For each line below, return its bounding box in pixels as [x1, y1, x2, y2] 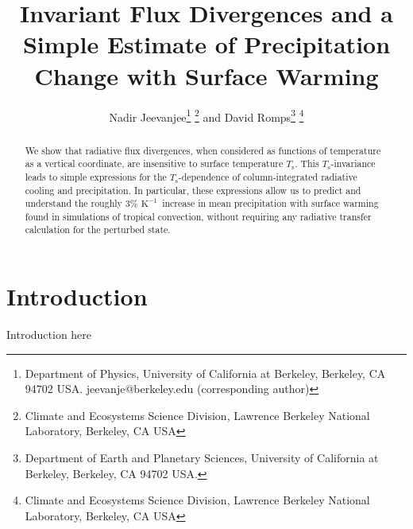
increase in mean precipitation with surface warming [162, 196, 379, 210]
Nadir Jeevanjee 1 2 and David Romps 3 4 [109, 106, 304, 125]
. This [295, 157, 319, 170]
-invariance [330, 157, 376, 170]
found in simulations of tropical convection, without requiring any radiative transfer [25, 209, 372, 223]
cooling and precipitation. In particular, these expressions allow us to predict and [25, 183, 361, 196]
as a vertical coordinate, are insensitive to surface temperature [25, 157, 284, 170]
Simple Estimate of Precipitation [22, 28, 391, 60]
